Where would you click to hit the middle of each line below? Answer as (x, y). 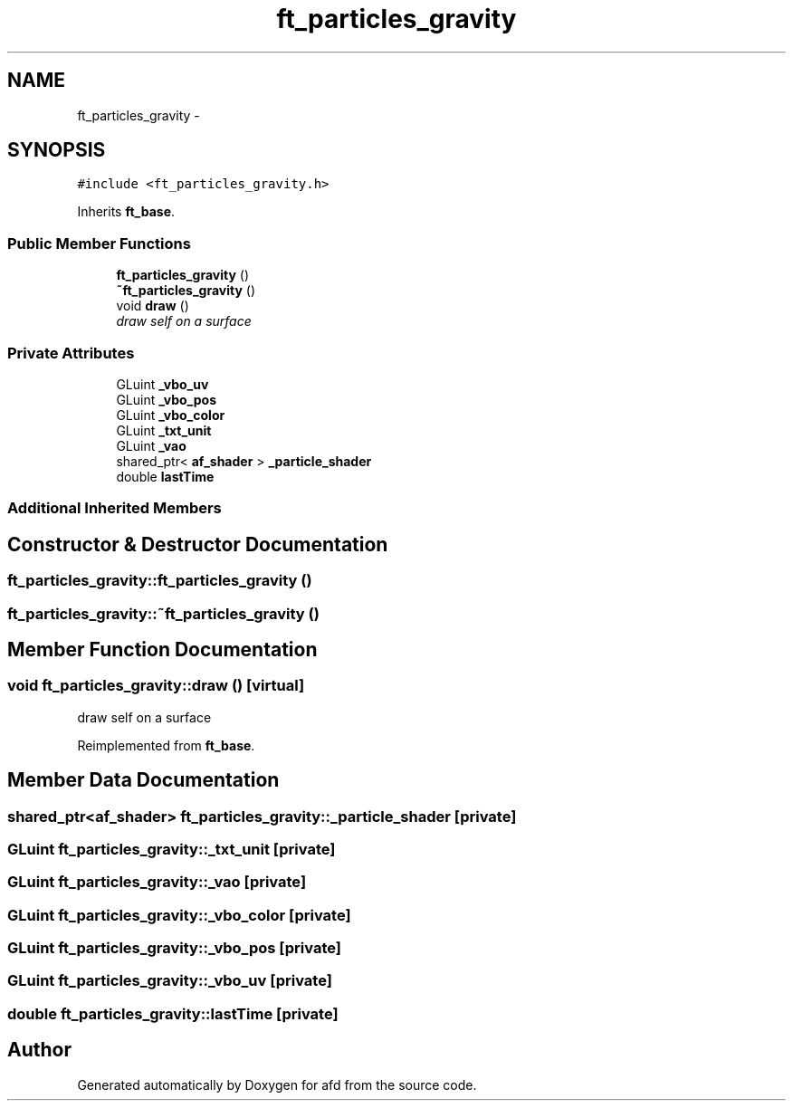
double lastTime (165, 476)
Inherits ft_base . (126, 212)
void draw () (153, 306)
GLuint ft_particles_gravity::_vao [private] (157, 882)
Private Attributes (71, 353)
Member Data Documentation (143, 780)
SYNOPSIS (57, 150)
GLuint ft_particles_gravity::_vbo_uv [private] (170, 981)
